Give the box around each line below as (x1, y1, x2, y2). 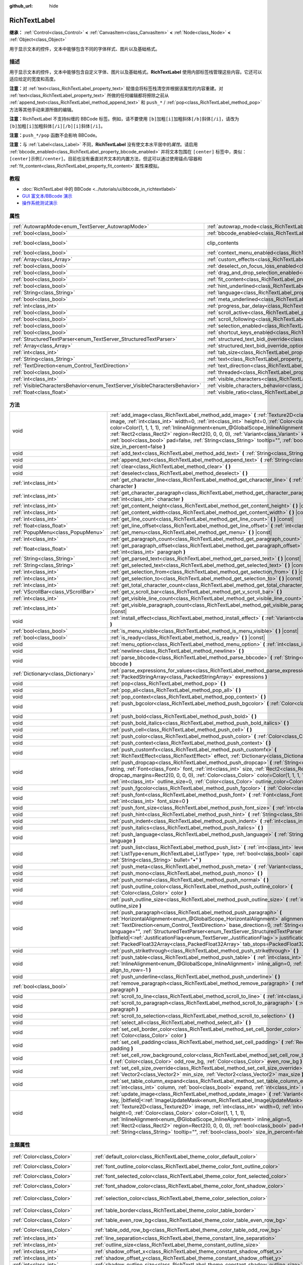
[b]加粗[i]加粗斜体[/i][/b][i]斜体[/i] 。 (9, 123, 106, 129)
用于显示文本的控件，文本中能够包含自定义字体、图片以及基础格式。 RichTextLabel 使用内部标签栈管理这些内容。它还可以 (9, 69, 262, 75)
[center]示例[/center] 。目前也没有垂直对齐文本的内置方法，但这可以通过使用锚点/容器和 (9, 156, 203, 162)
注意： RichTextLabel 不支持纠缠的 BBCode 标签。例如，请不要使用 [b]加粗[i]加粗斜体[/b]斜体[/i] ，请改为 (9, 116, 239, 122)
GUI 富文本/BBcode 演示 (22, 193, 73, 199)
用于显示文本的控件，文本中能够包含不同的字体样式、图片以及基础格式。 (9, 46, 160, 52)
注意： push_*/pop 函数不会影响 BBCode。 (9, 132, 100, 138)
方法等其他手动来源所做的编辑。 (9, 106, 76, 112)
